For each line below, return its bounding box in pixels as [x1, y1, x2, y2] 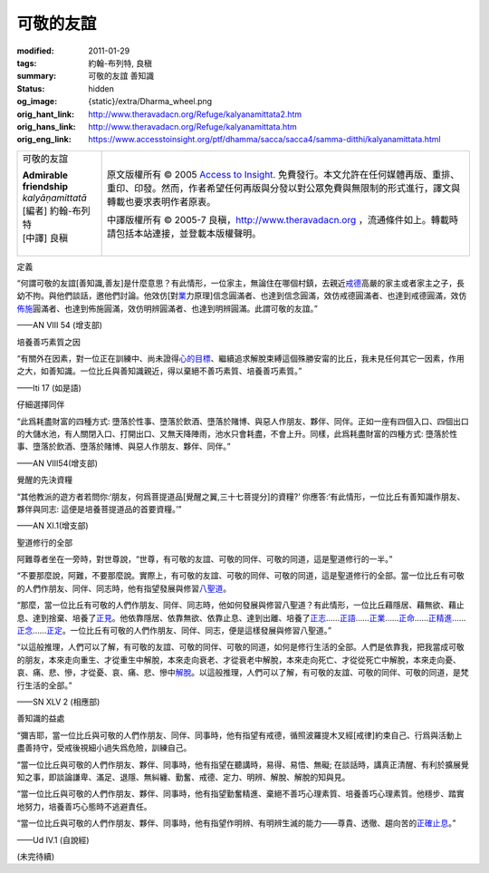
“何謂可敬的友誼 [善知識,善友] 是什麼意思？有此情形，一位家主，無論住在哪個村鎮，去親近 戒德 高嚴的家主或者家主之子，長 [16, 277, 465, 289]
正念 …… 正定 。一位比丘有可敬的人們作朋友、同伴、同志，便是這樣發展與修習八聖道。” [16, 626, 332, 636]
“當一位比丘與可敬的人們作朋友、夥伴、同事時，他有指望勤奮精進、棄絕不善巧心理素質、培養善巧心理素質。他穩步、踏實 [16, 789, 465, 800]
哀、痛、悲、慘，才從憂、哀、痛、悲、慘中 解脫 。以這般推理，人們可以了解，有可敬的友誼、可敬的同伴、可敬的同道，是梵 [16, 667, 469, 678]
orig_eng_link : [16, 134, 72, 145]
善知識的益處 [16, 713, 65, 724]
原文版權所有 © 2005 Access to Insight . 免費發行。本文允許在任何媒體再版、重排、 [106, 168, 460, 180]
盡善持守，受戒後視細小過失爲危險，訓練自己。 [16, 742, 192, 753]
